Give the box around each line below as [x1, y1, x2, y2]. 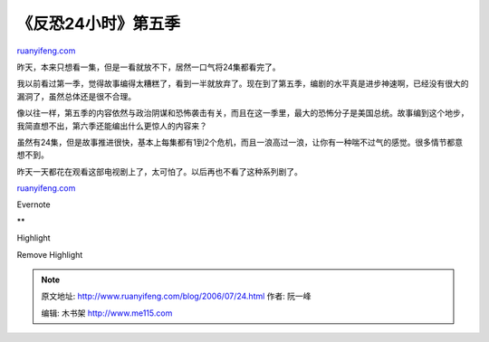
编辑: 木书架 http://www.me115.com [41, 308, 173, 318]
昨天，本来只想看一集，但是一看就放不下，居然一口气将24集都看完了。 [16, 62, 281, 72]
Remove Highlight [16, 249, 83, 260]
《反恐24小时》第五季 [16, 14, 181, 33]
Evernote [16, 199, 51, 210]
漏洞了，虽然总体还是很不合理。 [16, 90, 136, 101]
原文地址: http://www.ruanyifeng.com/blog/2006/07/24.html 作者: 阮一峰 [41, 290, 312, 302]
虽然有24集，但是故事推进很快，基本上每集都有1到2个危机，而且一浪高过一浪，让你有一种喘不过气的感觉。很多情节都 [16, 137, 455, 147]
